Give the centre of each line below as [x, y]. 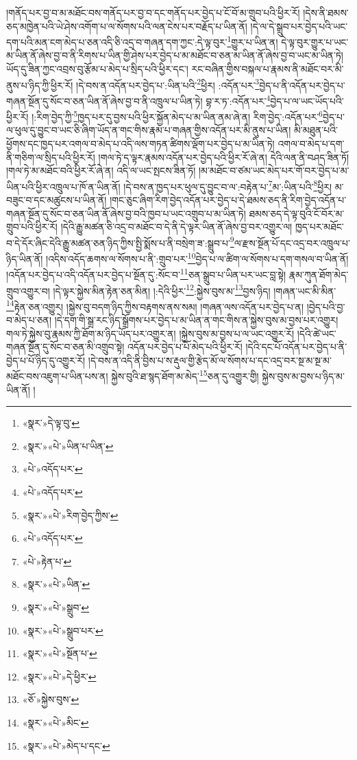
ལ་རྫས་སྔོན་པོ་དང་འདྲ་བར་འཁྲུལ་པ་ [292, 242]
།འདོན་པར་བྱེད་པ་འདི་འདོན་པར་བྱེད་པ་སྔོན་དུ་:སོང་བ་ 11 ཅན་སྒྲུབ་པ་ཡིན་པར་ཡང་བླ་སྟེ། [146, 273]
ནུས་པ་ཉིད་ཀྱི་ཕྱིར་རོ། [40, 85]
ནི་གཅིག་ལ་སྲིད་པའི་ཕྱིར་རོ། [51, 157]
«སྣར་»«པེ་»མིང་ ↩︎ [56, 722]
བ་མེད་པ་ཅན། [29, 320]
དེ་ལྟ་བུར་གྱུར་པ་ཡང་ [315, 41]
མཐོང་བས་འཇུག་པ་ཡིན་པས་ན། [57, 376]
